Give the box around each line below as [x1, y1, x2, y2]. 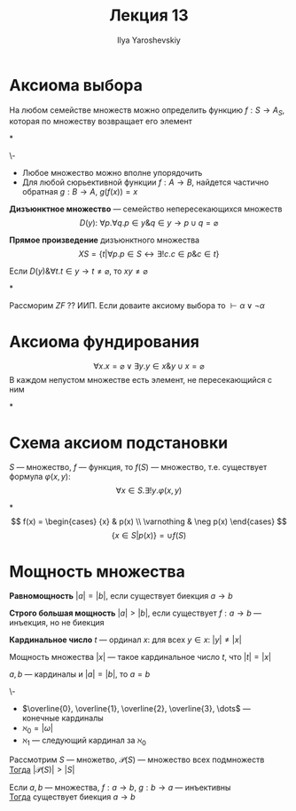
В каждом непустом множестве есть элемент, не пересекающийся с [9, 375, 273, 386]
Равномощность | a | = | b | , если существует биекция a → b [9, 591, 233, 601]
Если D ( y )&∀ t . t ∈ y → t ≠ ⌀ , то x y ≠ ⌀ [9, 266, 148, 276]
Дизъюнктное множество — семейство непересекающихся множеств [9, 203, 283, 214]
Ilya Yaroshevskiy [116, 35, 182, 45]
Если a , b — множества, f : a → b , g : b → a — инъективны [9, 782, 231, 792]
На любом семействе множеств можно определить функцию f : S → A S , [9, 104, 285, 117]
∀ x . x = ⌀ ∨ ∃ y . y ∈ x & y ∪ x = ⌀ [93, 361, 205, 371]
